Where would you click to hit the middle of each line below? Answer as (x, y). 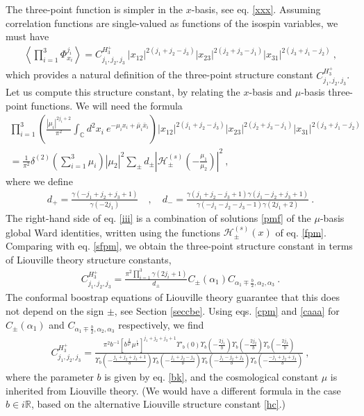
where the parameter (50, 377)
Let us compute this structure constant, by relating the (123, 91)
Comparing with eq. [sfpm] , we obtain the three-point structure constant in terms (179, 245)
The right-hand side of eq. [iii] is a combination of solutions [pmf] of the (158, 217)
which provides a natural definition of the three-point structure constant (159, 75)
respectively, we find (161, 324)
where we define (39, 181)
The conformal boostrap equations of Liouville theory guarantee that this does (173, 297)
